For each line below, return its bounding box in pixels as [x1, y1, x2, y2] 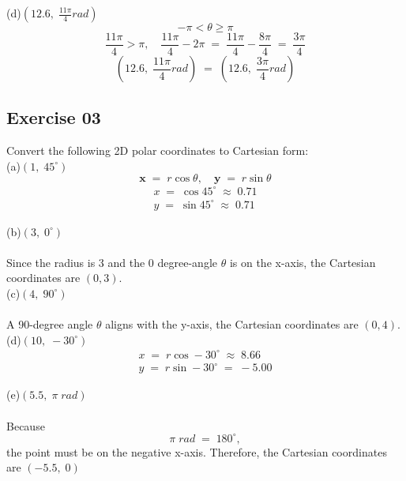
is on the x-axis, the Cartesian [229, 254, 376, 270]
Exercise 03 [6, 105, 101, 130]
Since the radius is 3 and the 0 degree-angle [6, 254, 217, 270]
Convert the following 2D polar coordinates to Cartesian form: [6, 142, 309, 159]
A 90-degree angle [6, 316, 93, 333]
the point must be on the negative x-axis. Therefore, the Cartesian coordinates [6, 443, 387, 460]
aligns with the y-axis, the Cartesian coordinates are [105, 316, 359, 333]
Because [6, 417, 45, 434]
